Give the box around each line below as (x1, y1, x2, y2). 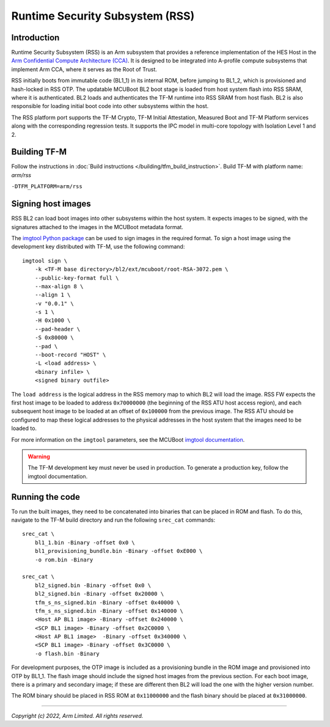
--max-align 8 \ (34, 283, 84, 290)
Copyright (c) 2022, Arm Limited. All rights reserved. (11, 712, 144, 719)
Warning (28, 453, 50, 460)
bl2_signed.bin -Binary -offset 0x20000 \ (34, 590, 164, 597)
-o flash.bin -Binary (34, 650, 100, 657)
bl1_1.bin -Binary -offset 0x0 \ (34, 539, 136, 546)
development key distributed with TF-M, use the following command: (11, 243, 185, 250)
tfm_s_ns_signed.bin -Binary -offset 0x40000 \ (34, 599, 180, 606)
